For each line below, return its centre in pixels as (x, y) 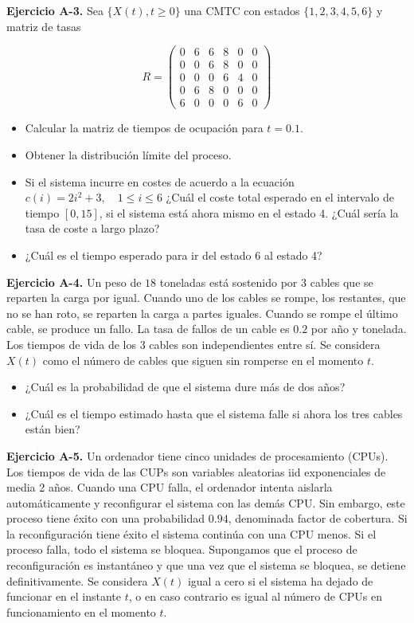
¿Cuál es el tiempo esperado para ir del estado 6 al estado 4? (174, 255)
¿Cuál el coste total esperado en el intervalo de (280, 197)
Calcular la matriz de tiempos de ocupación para (144, 128)
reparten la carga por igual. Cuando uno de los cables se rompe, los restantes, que (206, 298)
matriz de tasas (44, 26)
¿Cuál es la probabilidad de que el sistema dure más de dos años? (185, 387)
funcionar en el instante (64, 596)
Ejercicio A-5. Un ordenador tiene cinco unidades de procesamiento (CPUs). (197, 455)
